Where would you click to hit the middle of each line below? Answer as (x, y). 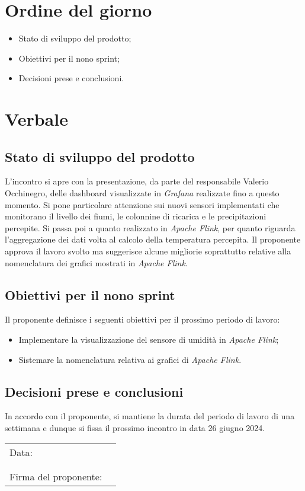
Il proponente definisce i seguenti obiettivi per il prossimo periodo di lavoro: (142, 319)
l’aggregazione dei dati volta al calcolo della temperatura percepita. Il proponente (153, 239)
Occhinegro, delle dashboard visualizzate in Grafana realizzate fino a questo (142, 193)
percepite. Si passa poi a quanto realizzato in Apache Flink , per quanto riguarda (150, 227)
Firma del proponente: (56, 476)
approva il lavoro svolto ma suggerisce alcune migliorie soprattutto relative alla (148, 251)
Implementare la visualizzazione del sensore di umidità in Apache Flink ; (149, 339)
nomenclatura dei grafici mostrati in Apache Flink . (96, 262)
